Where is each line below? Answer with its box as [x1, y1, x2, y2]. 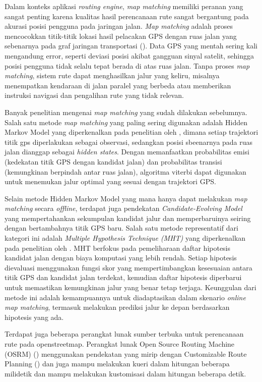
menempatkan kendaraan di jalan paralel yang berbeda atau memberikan [5, 80, 231, 90]
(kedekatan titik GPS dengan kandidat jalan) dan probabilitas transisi [5, 156, 222, 167]
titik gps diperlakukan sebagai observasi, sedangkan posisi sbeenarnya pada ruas [5, 136, 253, 147]
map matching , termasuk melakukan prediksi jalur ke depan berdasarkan [5, 302, 230, 312]
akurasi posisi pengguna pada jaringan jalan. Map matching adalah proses [5, 21, 233, 31]
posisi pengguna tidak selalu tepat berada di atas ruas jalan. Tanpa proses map [5, 60, 250, 71]
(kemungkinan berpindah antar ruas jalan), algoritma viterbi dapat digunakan [5, 166, 246, 177]
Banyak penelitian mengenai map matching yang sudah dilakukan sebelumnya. [5, 106, 247, 117]
